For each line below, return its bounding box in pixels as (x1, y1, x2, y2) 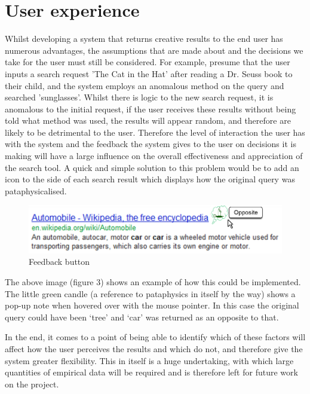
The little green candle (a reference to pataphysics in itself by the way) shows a (5, 287, 296, 300)
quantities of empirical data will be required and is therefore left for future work (5, 366, 298, 378)
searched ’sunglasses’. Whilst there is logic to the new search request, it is (5, 91, 274, 103)
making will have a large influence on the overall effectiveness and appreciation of (5, 149, 303, 162)
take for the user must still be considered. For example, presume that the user (5, 56, 290, 68)
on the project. (5, 377, 59, 390)
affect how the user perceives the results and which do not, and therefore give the (5, 343, 303, 355)
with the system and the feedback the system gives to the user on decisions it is (5, 138, 296, 150)
